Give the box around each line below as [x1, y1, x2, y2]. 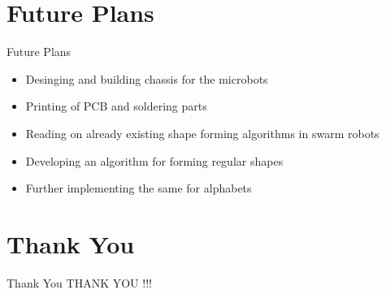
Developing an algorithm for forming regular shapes [25, 152, 284, 169]
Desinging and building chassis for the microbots [25, 70, 268, 87]
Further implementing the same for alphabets [25, 179, 252, 197]
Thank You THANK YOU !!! [7, 274, 152, 291]
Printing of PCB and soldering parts [25, 97, 207, 115]
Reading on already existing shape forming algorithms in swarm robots [25, 124, 379, 141]
